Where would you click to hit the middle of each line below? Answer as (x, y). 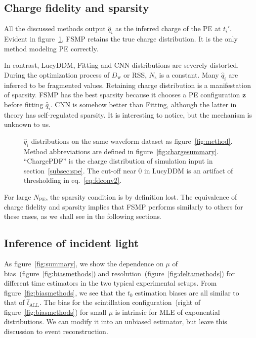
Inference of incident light (71, 243)
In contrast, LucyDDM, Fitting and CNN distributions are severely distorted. (122, 65)
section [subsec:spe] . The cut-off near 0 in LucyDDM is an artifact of (128, 170)
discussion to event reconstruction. (56, 331)
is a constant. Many (189, 74)
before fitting (24, 104)
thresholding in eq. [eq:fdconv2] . (73, 180)
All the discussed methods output (55, 28)
